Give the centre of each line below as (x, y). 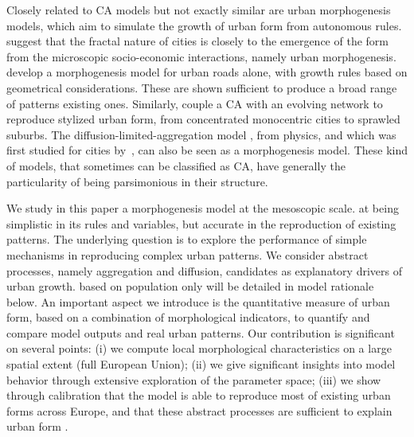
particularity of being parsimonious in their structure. (137, 181)
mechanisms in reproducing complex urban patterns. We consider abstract (187, 254)
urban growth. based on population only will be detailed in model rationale (190, 286)
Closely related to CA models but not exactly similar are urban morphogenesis (199, 10)
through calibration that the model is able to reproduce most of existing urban (199, 395)
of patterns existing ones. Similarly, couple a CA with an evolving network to (195, 103)
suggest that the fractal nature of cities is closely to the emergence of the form (197, 41)
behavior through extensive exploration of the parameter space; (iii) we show (194, 379)
